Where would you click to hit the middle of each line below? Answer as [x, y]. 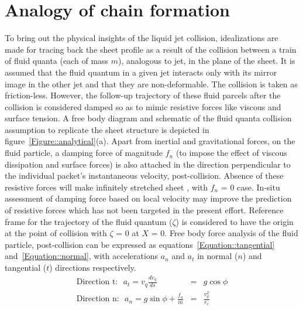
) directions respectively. [93, 267]
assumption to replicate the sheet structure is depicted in [107, 129]
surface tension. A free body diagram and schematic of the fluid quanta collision [148, 118]
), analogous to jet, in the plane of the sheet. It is [207, 61]
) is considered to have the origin [235, 221]
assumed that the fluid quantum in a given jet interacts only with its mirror [141, 72]
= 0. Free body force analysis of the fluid [225, 233]
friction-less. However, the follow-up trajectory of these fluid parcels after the [143, 95]
